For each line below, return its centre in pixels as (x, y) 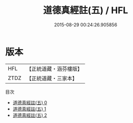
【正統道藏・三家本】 (52, 78)
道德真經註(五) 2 (30, 115)
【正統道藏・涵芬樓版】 (55, 69)
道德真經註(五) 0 (30, 102)
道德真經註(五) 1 (29, 109)
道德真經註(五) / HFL (86, 10)
